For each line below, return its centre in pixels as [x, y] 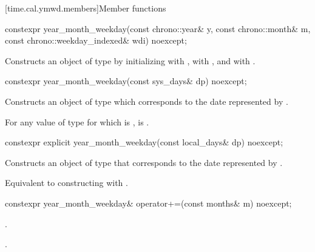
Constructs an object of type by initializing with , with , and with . [130, 60]
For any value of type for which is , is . [77, 121]
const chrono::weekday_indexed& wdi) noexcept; [96, 40]
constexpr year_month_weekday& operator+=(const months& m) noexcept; [148, 203]
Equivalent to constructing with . [66, 183]
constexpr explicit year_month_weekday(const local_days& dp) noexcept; [144, 142]
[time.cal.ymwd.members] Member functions [86, 8]
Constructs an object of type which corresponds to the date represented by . [147, 101]
